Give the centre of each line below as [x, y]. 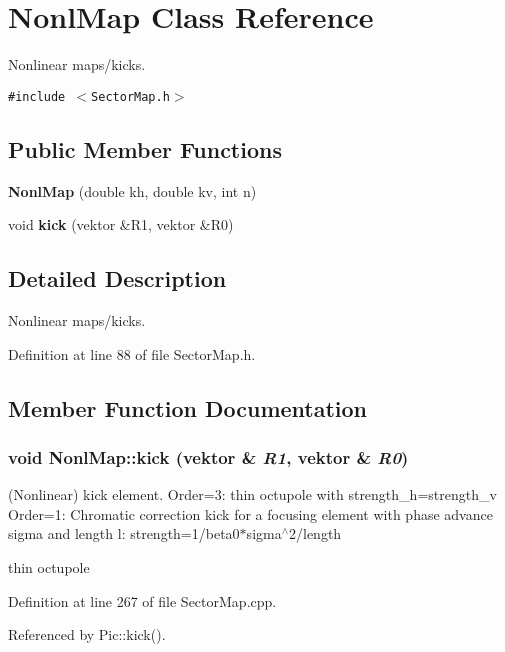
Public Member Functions [145, 148]
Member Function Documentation [188, 407]
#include [37, 96]
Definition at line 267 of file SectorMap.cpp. [142, 600]
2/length [315, 533]
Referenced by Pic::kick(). [87, 634]
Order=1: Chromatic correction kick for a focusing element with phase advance [250, 513]
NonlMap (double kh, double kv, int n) [132, 190]
